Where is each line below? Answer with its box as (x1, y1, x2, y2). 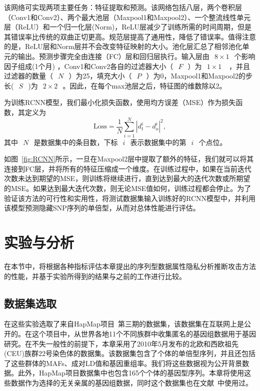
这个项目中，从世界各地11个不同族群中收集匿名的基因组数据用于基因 (31, 328, 256, 338)
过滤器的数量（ (4, 70, 53, 81)
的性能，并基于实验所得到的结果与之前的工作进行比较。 (4, 270, 186, 281)
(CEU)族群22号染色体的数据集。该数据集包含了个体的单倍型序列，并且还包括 (4, 348, 256, 358)
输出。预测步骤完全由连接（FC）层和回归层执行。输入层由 (17, 50, 209, 61)
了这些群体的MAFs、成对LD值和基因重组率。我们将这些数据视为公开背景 (4, 357, 242, 368)
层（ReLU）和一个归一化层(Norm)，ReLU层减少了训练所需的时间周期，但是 (4, 21, 252, 32)
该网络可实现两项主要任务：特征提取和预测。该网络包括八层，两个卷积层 (4, 2, 242, 12)
